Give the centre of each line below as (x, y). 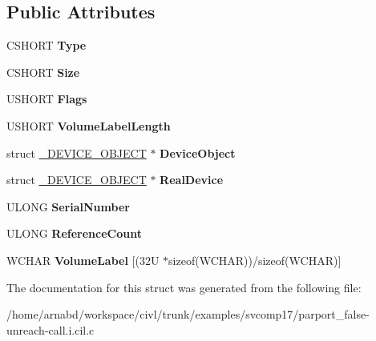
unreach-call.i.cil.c (51, 329)
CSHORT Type (46, 45)
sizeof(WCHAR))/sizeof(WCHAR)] (255, 260)
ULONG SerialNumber (68, 206)
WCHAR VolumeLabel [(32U (83, 260)
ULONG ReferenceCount (74, 233)
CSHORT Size (43, 72)
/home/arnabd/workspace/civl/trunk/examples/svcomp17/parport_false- (188, 314)
